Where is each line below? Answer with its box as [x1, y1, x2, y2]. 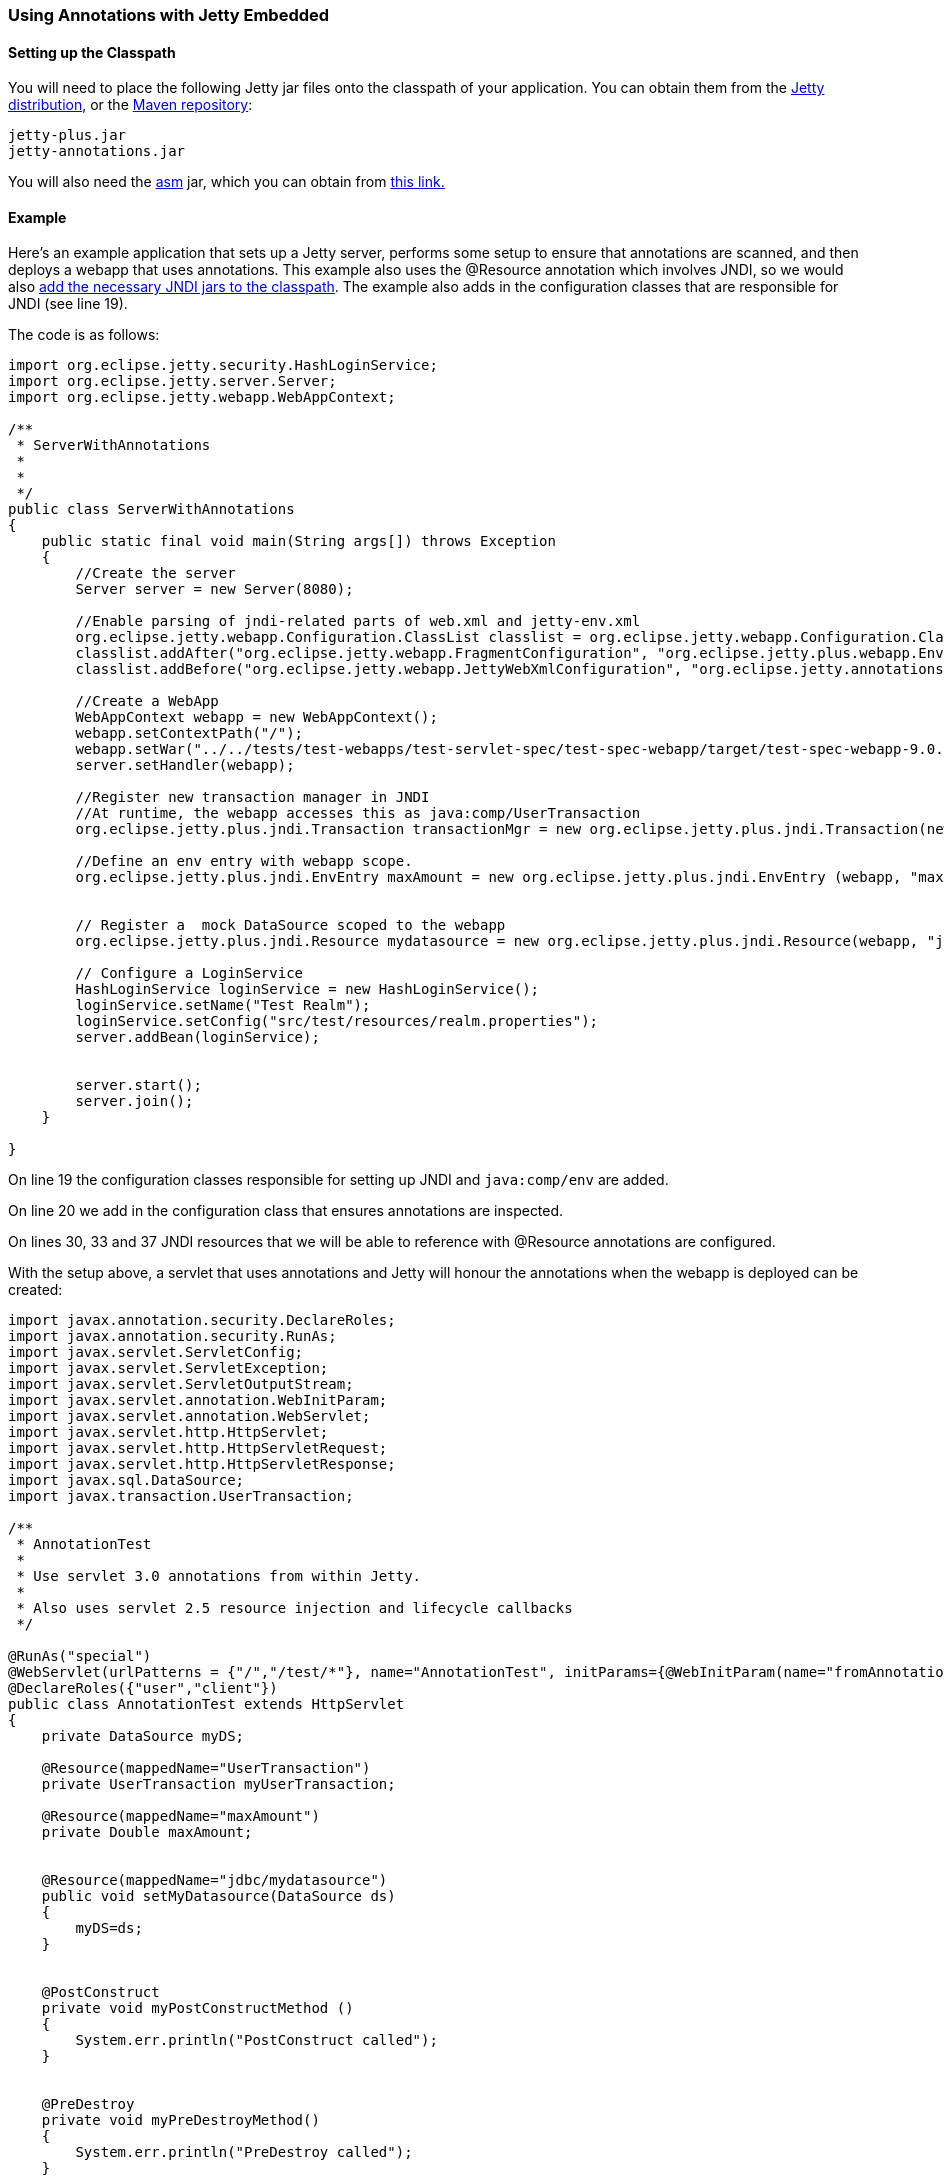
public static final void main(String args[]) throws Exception [41, 533, 556, 550]
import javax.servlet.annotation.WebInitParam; [8, 1392, 388, 1409]
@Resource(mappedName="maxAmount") [41, 1808, 320, 1825]
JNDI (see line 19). [8, 295, 128, 313]
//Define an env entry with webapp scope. [75, 853, 413, 870]
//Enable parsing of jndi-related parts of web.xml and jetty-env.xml [75, 613, 641, 630]
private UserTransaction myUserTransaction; [41, 1776, 396, 1793]
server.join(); [75, 1093, 194, 1110]
